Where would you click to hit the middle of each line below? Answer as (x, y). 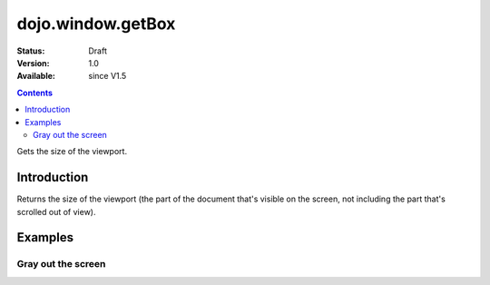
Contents (35, 93)
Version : (33, 63)
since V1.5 (108, 76)
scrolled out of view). (56, 211)
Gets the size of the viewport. (72, 152)
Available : (36, 76)
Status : (31, 51)
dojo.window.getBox (96, 24)
